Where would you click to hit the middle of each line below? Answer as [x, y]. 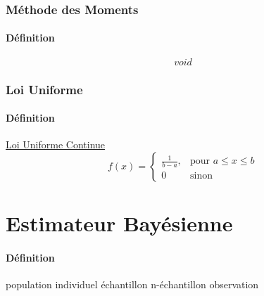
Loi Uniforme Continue [56, 144]
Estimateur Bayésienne [119, 223]
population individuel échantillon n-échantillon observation [132, 284]
